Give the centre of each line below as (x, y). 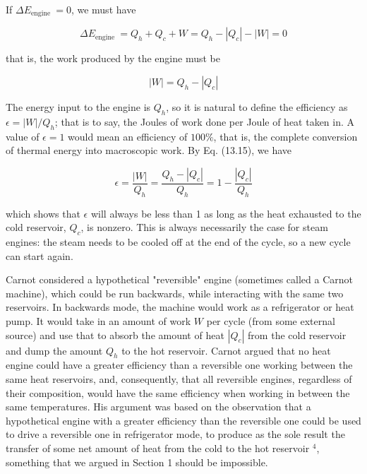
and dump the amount (54, 350)
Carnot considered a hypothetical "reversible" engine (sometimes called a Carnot (179, 279)
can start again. (40, 255)
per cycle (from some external (271, 321)
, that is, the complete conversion (285, 136)
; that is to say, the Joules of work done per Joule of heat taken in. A (205, 121)
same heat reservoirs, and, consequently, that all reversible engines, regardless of (179, 379)
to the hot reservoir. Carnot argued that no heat (226, 350)
